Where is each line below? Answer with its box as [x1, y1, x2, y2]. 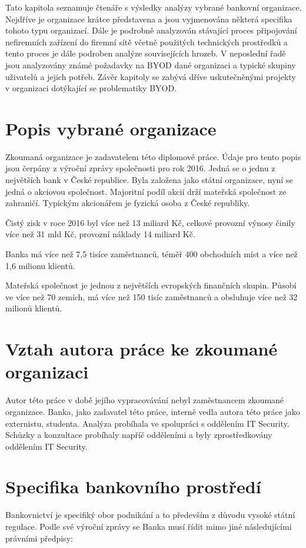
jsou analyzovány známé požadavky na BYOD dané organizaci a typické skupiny [5, 58, 296, 71]
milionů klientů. [5, 302, 62, 314]
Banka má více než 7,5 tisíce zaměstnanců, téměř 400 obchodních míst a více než [5, 248, 298, 260]
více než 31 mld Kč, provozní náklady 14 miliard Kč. [5, 228, 195, 240]
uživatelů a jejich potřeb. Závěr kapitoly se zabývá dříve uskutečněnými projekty [5, 70, 296, 82]
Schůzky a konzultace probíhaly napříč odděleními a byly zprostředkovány [5, 429, 272, 441]
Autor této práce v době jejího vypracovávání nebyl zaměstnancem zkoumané [5, 394, 284, 406]
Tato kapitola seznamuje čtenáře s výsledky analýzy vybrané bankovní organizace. [5, 1, 302, 13]
